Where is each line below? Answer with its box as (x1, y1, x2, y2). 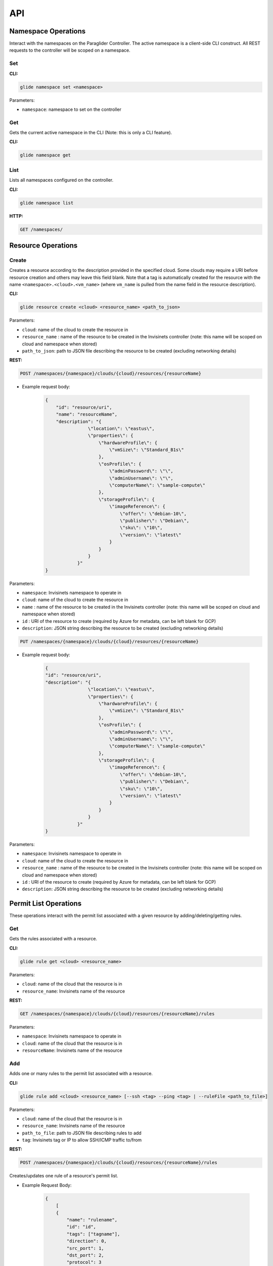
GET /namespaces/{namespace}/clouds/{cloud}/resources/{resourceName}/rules (20, 1011, 215, 1016)
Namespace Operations (9, 27, 86, 35)
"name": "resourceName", (56, 412, 118, 417)
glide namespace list (20, 200, 74, 206)
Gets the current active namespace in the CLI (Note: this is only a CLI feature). (9, 130, 172, 136)
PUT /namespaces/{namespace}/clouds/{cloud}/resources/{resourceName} (20, 639, 199, 645)
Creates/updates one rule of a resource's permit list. (9, 1173, 118, 1179)
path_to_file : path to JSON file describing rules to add (22, 1130, 142, 1136)
